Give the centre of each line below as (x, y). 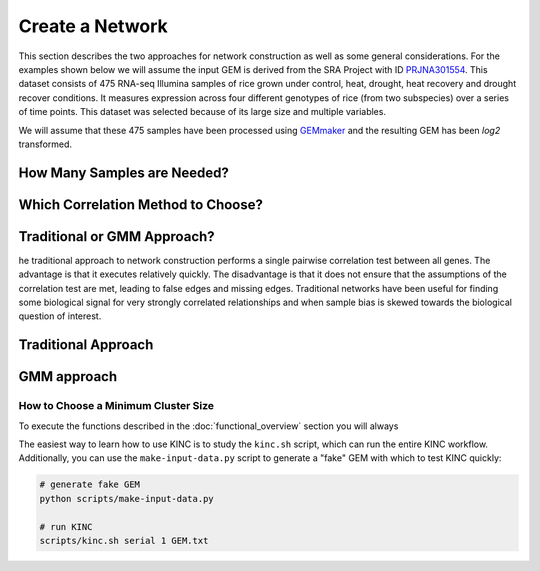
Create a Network (93, 26)
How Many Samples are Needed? (123, 172)
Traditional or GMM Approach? (116, 236)
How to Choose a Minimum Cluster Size (116, 406)
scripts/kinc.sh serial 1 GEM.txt (124, 540)
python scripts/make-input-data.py (126, 498)
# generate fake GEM (89, 484)
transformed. (45, 144)
